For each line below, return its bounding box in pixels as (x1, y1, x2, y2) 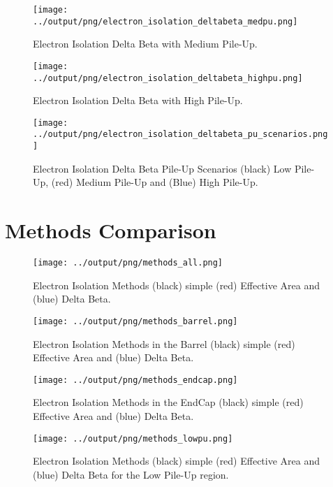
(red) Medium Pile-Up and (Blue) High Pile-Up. (51, 175, 258, 189)
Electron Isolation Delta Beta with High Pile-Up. (33, 93, 243, 108)
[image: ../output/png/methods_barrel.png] (33, 316, 238, 326)
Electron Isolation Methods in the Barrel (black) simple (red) (33, 336, 295, 351)
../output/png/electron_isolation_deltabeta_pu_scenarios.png (33, 129, 328, 140)
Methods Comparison (5, 216, 216, 245)
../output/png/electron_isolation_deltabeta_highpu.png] (33, 73, 303, 83)
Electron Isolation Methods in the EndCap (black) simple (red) (33, 395, 304, 409)
